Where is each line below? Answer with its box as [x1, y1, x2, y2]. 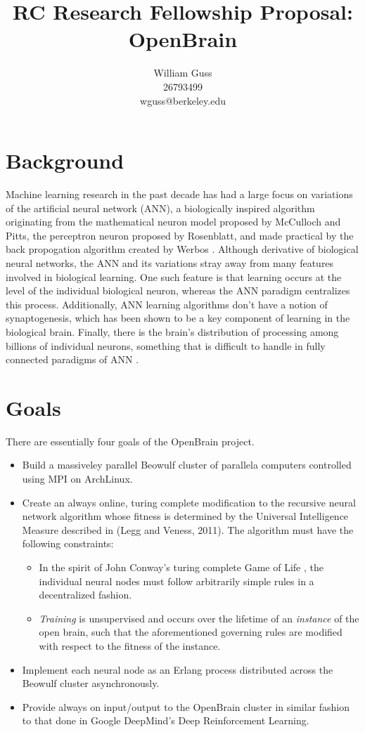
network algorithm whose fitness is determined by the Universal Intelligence [22, 509, 349, 523]
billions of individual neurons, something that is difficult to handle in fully [6, 338, 326, 353]
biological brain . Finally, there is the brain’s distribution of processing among [6, 324, 339, 339]
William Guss [153, 65, 212, 80]
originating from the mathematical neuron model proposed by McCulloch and [6, 214, 341, 229]
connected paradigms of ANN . [6, 352, 139, 367]
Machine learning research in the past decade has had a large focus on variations [6, 187, 353, 202]
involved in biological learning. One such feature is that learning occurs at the [6, 269, 342, 284]
